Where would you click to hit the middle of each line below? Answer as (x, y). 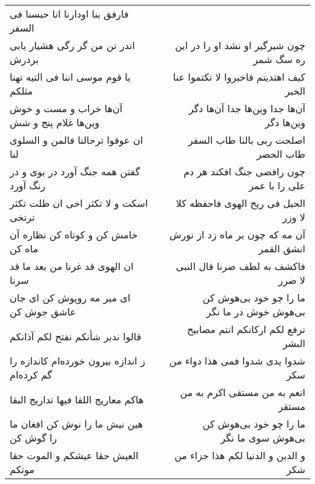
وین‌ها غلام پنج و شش (55, 122)
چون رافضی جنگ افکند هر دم (244, 171)
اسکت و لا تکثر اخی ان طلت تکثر (79, 203)
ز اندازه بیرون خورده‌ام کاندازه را (78, 361)
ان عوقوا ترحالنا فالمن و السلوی (76, 140)
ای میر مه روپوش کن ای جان (70, 297)
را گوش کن (34, 438)
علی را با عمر (277, 185)
